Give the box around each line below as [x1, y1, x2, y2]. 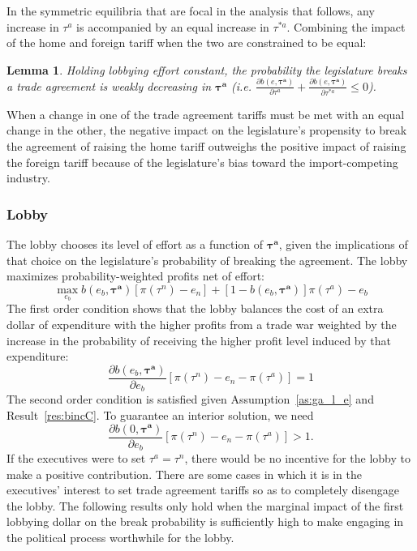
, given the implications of [278, 236, 408, 253]
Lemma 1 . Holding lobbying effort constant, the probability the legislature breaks [6, 61, 407, 78]
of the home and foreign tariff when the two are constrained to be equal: [6, 34, 367, 51]
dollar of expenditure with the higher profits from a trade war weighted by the [6, 316, 397, 333]
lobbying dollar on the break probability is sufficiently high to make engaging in [6, 513, 404, 530]
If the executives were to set [6, 450, 146, 467]
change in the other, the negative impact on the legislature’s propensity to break [6, 122, 407, 139]
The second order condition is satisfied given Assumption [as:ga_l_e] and [6, 391, 374, 408]
